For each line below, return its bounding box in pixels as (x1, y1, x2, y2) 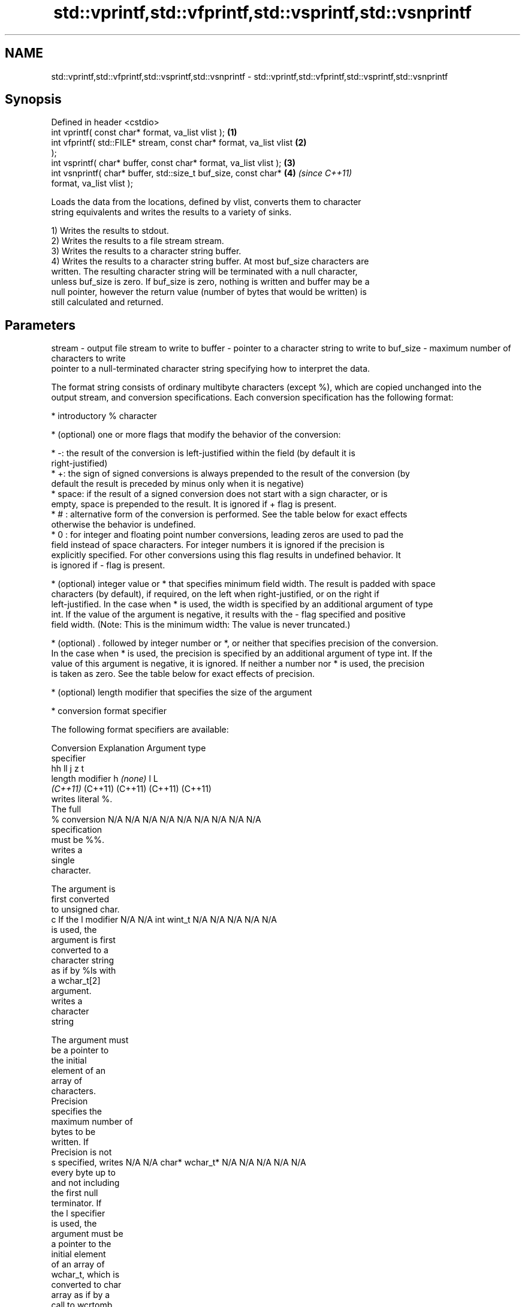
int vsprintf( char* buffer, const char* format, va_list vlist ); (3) (51, 158, 296, 168)
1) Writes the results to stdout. (51, 225, 169, 236)
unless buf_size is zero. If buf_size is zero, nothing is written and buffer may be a (51, 276, 370, 287)
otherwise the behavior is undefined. (51, 519, 196, 530)
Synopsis (5, 92, 62, 107)
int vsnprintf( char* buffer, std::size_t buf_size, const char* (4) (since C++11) (51, 168, 352, 179)
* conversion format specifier (51, 706, 167, 716)
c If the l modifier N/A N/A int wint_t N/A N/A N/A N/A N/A (51, 914, 277, 925)
